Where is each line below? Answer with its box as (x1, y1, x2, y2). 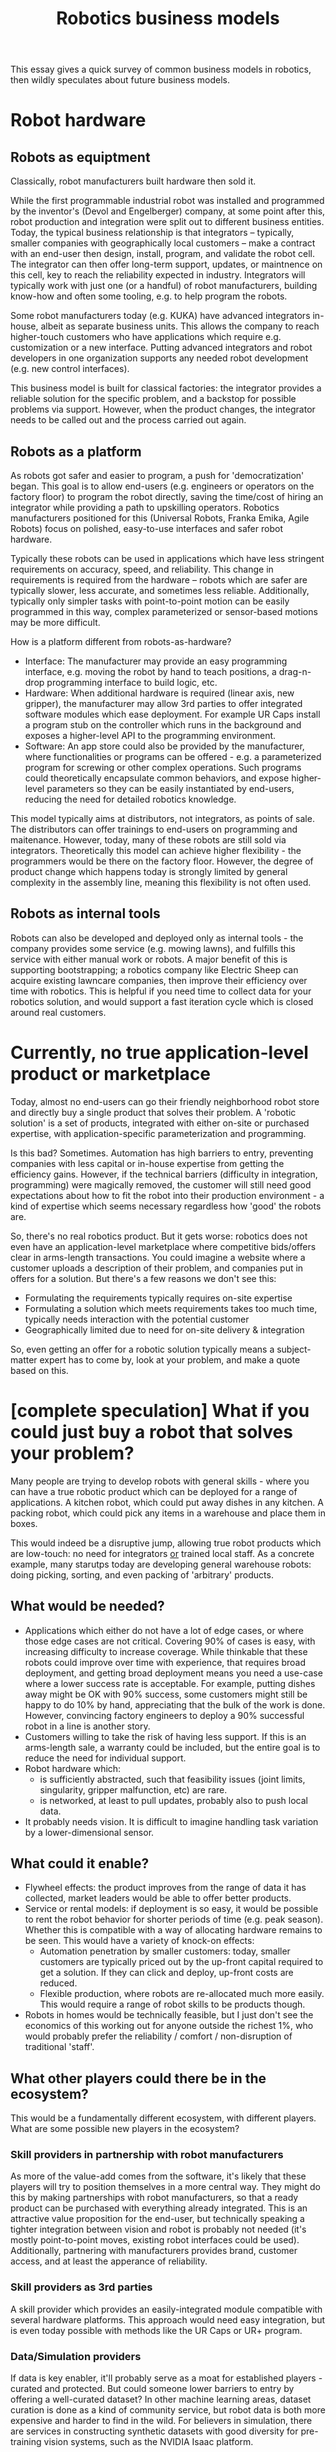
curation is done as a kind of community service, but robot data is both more (10, 2404, 326, 2416)
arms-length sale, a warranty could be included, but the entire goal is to (24, 1741, 321, 1753)
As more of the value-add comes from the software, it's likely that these (10, 2170, 307, 2182)
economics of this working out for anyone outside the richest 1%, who (24, 2020, 314, 2032)
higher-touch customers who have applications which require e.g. (10, 331, 282, 343)
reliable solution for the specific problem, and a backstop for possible (10, 393, 297, 405)
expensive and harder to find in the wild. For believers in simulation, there (10, 2415, 313, 2427)
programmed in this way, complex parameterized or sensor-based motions (10, 606, 318, 617)
